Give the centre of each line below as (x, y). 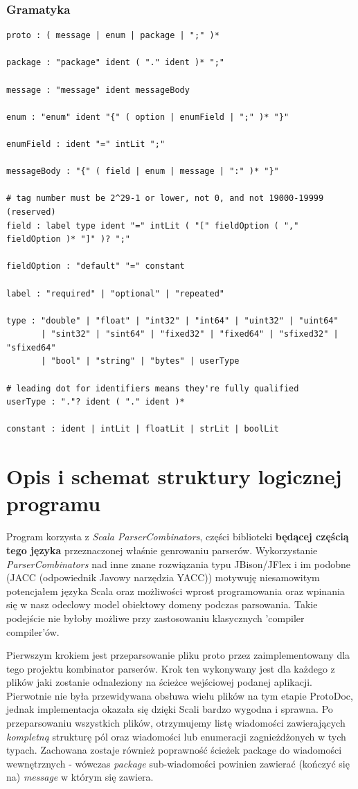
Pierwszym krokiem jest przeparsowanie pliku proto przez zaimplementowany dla (178, 655)
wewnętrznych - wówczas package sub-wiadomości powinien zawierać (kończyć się (178, 763)
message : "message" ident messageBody (98, 90)
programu (54, 503)
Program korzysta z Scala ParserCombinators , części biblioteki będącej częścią (178, 537)
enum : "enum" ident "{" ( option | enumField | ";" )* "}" (148, 117)
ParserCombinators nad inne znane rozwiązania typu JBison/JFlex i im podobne (178, 564)
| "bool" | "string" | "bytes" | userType (140, 361)
